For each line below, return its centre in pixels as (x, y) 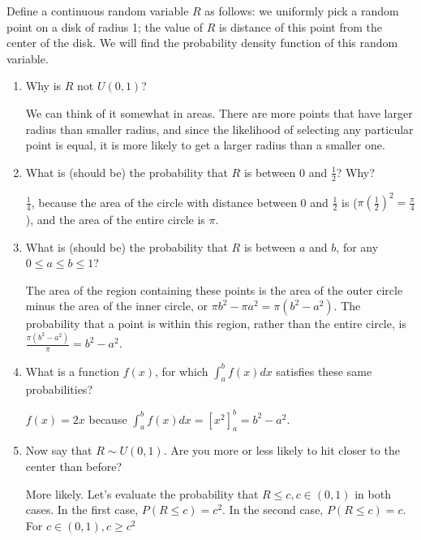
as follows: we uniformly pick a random (302, 11)
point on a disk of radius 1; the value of (105, 26)
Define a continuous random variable (98, 11)
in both (373, 493)
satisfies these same (324, 371)
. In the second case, (273, 510)
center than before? (74, 466)
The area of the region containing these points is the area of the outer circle (214, 289)
